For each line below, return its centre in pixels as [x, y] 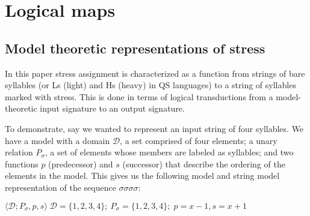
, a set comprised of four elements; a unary [199, 140]
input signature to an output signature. [112, 108]
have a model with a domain [57, 140]
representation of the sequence [60, 187]
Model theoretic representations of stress [135, 48]
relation [19, 152]
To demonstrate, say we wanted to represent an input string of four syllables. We [154, 128]
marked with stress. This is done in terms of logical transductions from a [139, 96]
